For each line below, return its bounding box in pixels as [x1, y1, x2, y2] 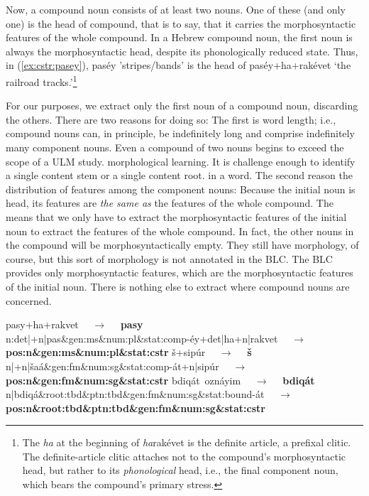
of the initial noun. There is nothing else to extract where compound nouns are [6, 279, 350, 293]
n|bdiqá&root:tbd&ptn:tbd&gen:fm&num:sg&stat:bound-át [6, 387, 265, 401]
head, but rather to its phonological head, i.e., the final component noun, [22, 463, 338, 478]
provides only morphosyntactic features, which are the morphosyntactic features [6, 265, 353, 280]
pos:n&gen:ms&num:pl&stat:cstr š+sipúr [6, 345, 206, 360]
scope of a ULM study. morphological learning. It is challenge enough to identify [6, 153, 356, 168]
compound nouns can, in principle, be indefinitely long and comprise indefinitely [6, 126, 355, 141]
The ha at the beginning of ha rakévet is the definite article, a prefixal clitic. [22, 435, 351, 450]
